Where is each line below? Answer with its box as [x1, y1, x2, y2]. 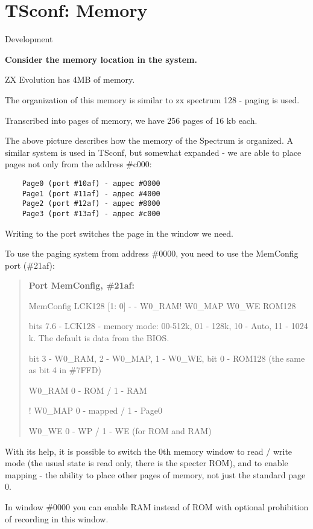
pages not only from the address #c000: [5, 158, 152, 170]
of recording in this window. [5, 512, 109, 525]
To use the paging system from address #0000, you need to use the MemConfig [5, 247, 299, 260]
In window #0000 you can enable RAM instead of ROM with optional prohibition [5, 501, 309, 513]
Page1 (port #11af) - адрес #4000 [22, 189, 160, 198]
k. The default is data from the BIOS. [28, 332, 169, 344]
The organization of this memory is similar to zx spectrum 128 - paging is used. [5, 93, 300, 106]
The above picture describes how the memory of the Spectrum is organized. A [5, 134, 293, 147]
